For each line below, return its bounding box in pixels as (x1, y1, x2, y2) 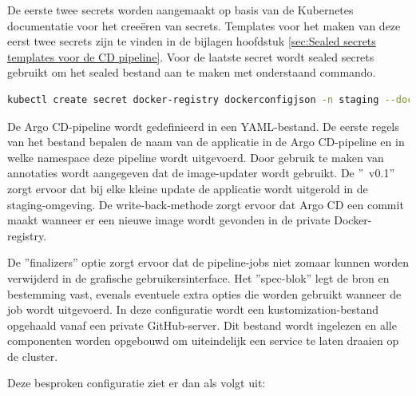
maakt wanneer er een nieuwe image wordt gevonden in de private (7, 212, 331, 228)
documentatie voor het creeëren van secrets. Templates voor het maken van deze (7, 17, 401, 34)
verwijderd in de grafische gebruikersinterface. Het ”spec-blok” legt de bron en (7, 269, 390, 286)
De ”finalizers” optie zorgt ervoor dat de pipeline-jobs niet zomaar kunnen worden (7, 254, 410, 271)
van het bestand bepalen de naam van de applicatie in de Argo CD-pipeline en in (7, 133, 405, 150)
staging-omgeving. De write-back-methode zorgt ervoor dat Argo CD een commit (7, 196, 404, 212)
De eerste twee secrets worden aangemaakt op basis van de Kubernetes (7, 2, 354, 18)
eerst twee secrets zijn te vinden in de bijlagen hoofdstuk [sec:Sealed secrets (7, 33, 376, 49)
